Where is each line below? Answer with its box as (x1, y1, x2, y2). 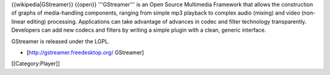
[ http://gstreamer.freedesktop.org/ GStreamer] (26, 49, 144, 56)
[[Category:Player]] (11, 60, 61, 67)
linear (11, 18, 26, 25)
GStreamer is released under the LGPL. (11, 37, 110, 45)
